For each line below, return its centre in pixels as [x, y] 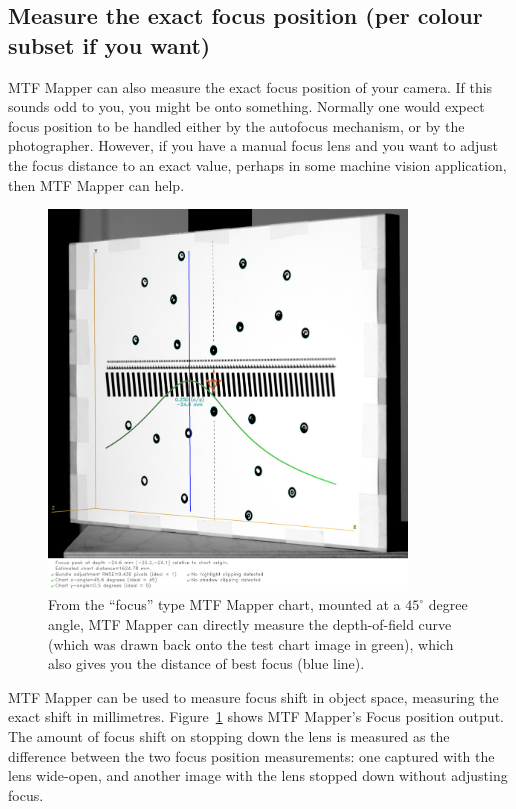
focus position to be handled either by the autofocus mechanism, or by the [236, 125]
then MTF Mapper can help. [96, 184]
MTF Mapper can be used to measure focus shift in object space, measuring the [253, 696]
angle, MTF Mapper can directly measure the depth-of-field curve [250, 623]
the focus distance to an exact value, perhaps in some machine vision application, [257, 164]
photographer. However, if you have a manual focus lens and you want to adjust [253, 145]
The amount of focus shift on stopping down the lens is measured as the [229, 735]
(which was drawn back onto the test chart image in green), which [251, 643]
